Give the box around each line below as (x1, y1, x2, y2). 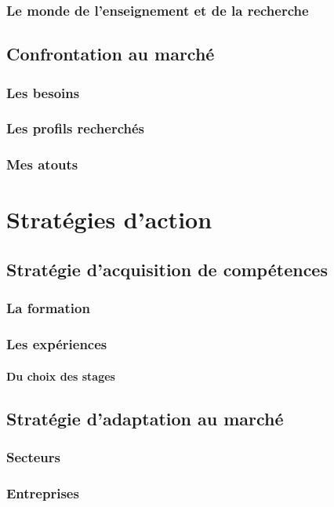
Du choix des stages (6, 367, 115, 384)
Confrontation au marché (6, 42, 215, 66)
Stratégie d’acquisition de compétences (6, 257, 328, 281)
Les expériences (6, 334, 107, 354)
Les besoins (6, 82, 80, 102)
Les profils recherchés (6, 119, 144, 138)
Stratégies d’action (6, 203, 212, 235)
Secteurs (6, 447, 61, 466)
